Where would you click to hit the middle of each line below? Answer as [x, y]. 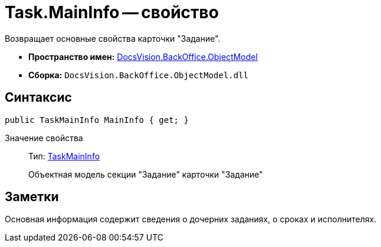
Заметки [32, 197]
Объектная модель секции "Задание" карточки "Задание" [146, 174]
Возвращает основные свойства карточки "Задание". [113, 38]
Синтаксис [38, 98]
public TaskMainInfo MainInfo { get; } [97, 120]
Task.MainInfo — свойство [112, 12]
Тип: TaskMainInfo [64, 156]
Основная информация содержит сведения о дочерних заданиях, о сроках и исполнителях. [191, 219]
